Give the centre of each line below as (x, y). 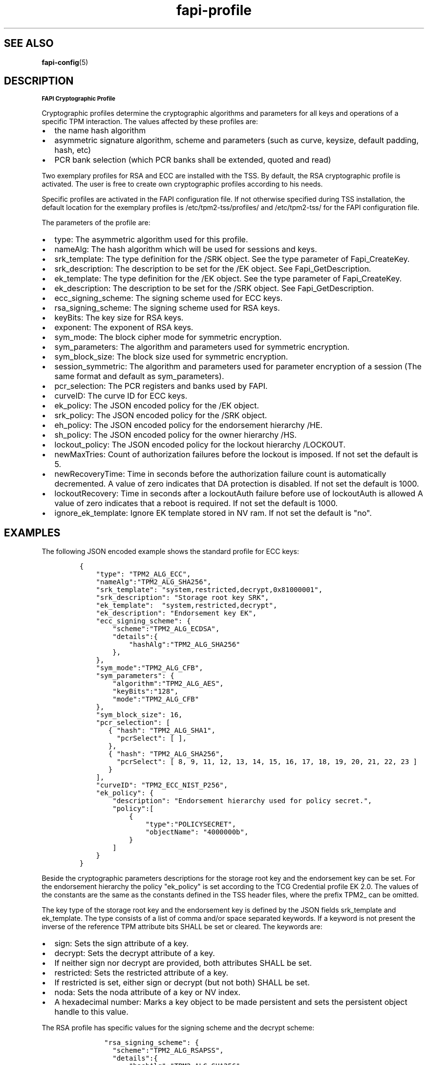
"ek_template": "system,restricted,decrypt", (187, 606)
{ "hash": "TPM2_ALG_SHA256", (166, 754)
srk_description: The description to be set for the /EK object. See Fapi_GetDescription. (213, 269)
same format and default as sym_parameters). (139, 376)
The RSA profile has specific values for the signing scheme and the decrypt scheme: (178, 1028)
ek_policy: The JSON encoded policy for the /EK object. (157, 406)
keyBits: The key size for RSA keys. (119, 318)
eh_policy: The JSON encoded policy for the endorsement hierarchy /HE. (189, 425)
